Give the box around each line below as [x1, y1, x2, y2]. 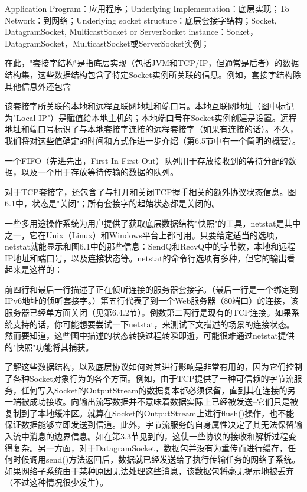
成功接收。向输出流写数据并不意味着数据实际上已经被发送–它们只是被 [29, 395, 298, 408]
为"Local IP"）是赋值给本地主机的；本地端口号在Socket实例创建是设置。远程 [5, 111, 297, 123]
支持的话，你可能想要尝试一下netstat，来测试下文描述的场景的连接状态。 [12, 317, 295, 330]
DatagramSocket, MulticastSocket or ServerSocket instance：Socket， [5, 25, 259, 38]
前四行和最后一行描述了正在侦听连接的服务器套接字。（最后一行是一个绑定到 [5, 283, 298, 295]
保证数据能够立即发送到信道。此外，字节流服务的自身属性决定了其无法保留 [5, 418, 294, 431]
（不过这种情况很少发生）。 [5, 476, 108, 488]
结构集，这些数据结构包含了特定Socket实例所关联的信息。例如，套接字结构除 [5, 68, 301, 80]
